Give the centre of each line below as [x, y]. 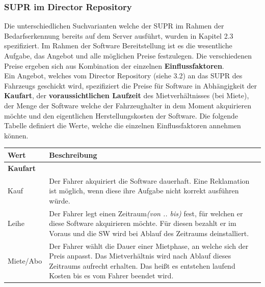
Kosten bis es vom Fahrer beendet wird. [111, 276]
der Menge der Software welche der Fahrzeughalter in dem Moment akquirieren [128, 105]
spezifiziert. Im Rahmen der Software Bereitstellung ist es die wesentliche [118, 46]
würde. [60, 200]
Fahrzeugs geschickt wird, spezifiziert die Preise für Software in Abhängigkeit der [131, 85]
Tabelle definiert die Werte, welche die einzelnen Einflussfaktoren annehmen [123, 125]
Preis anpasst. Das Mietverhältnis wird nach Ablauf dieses [140, 256]
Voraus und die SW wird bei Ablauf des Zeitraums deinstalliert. [149, 233]
